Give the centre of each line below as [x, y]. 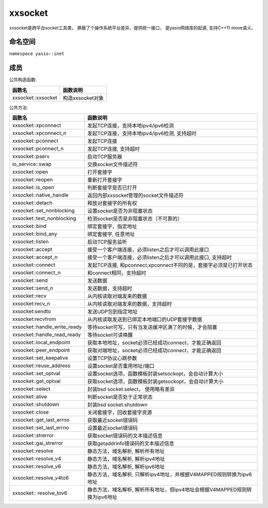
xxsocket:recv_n [31, 304]
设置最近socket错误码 [112, 428]
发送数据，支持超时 [110, 289]
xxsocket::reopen [33, 180]
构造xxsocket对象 [83, 98]
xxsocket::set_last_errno [41, 428]
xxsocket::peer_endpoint [41, 350]
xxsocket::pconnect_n [38, 149]
